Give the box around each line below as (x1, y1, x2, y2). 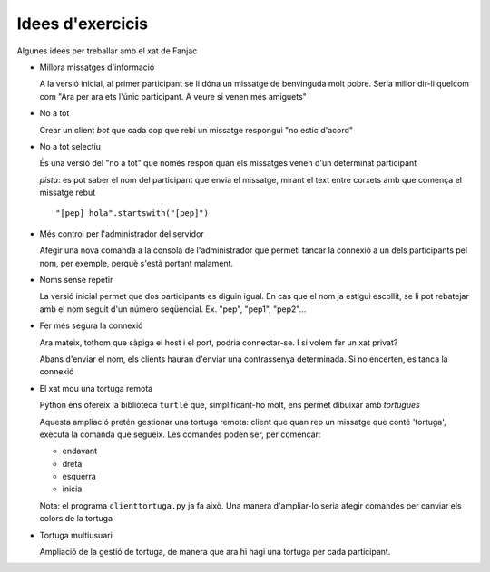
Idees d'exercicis (16, 14, 149, 34)
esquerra (62, 471, 97, 482)
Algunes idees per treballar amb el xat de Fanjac (16, 45, 198, 56)
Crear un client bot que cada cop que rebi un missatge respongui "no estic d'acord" (39, 124, 354, 135)
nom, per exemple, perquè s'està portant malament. (39, 257, 234, 268)
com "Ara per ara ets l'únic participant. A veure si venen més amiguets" (39, 91, 308, 102)
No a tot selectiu (39, 141, 102, 151)
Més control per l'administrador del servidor (39, 228, 204, 239)
